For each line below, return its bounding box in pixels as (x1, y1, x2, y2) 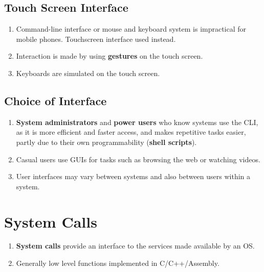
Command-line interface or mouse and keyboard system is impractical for (16, 23, 247, 34)
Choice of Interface (4, 92, 107, 108)
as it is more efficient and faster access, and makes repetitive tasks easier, (16, 127, 246, 137)
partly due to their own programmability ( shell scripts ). (16, 136, 197, 147)
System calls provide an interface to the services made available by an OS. (16, 240, 255, 251)
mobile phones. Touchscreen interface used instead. (16, 33, 176, 44)
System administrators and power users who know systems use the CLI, (16, 116, 258, 127)
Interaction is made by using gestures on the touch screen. (16, 51, 203, 61)
